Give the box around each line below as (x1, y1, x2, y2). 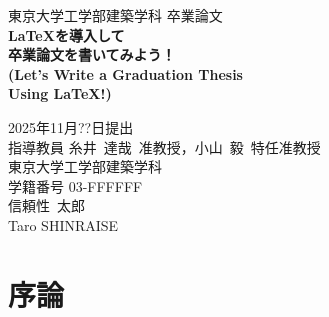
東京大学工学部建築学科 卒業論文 (8, 5, 223, 25)
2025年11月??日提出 (8, 116, 134, 137)
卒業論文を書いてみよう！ (8, 44, 176, 65)
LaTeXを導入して (8, 24, 125, 45)
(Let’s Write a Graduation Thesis (8, 63, 243, 84)
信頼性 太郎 (8, 195, 85, 216)
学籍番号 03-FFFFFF (8, 175, 143, 196)
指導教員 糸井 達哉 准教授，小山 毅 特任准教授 (8, 136, 321, 157)
